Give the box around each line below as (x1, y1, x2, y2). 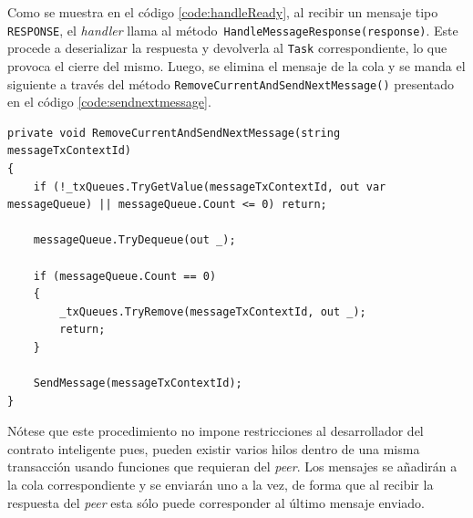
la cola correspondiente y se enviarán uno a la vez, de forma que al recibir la (7, 475, 434, 494)
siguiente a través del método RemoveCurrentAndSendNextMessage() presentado (7, 74, 455, 93)
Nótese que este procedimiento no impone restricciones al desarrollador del (7, 421, 424, 440)
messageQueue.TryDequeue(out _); (33, 233, 236, 247)
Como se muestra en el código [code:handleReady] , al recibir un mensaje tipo (7, 3, 438, 21)
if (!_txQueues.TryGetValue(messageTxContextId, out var (33, 180, 386, 193)
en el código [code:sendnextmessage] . (7, 92, 211, 111)
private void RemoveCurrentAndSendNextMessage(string (7, 126, 341, 140)
